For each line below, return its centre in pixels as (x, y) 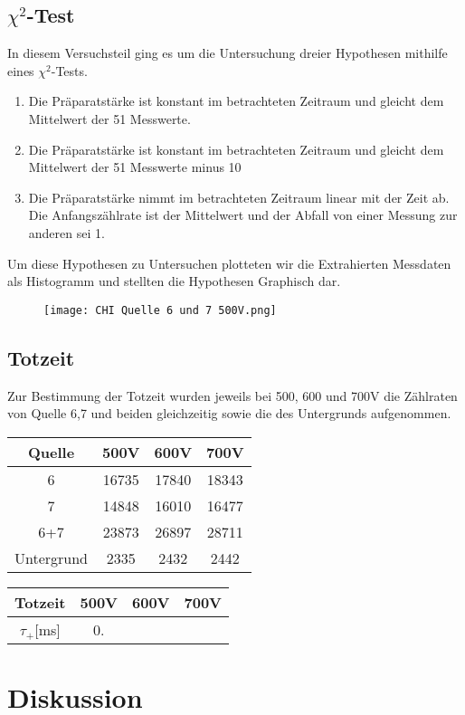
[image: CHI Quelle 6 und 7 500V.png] (160, 310)
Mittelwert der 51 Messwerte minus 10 (135, 167)
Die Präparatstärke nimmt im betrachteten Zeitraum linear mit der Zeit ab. (239, 197)
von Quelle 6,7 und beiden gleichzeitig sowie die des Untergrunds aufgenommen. (229, 413)
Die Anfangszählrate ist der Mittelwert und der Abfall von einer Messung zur (243, 215)
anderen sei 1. (66, 232)
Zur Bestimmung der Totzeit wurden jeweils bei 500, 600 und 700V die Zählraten (232, 395)
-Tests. (69, 70)
